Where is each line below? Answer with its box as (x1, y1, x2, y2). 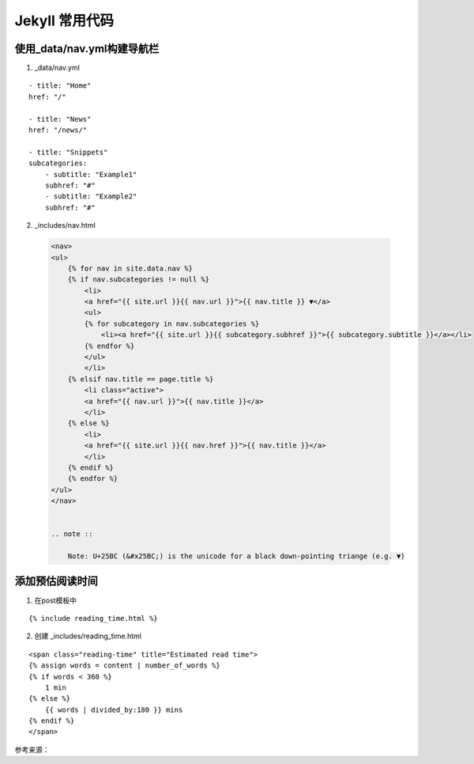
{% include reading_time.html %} (28, 614, 158, 622)
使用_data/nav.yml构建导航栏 (14, 42, 160, 55)
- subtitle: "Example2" (44, 192, 137, 201)
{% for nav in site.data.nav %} (67, 263, 194, 273)
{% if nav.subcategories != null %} (67, 275, 209, 284)
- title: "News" (28, 115, 92, 123)
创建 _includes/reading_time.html (34, 631, 142, 641)
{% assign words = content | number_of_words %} (28, 661, 220, 670)
